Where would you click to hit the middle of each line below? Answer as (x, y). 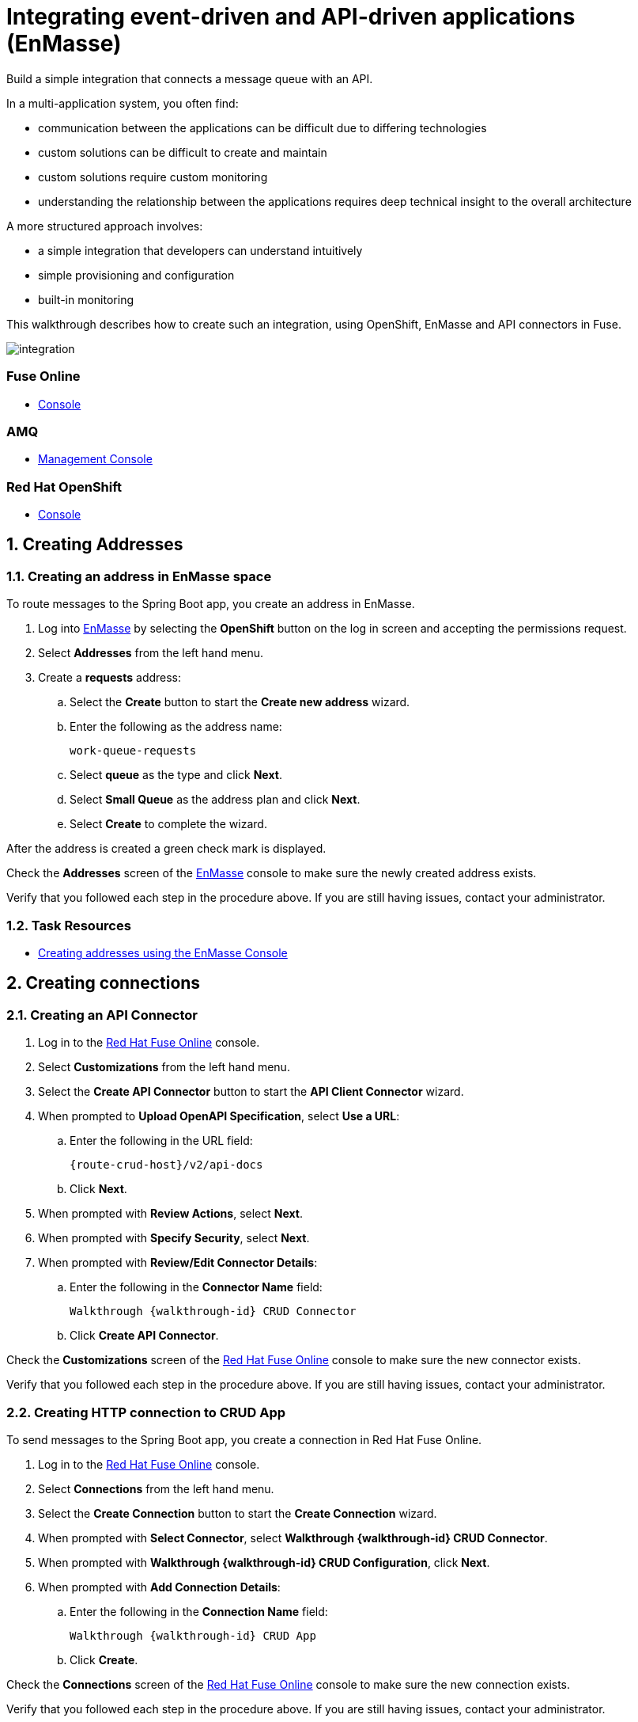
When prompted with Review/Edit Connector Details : (178, 1263)
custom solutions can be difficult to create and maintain (183, 152)
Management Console (95, 459)
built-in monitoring (86, 299)
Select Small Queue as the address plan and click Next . (215, 800)
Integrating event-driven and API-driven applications (291, 17)
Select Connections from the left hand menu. (156, 1488)
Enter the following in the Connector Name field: (196, 1287)
